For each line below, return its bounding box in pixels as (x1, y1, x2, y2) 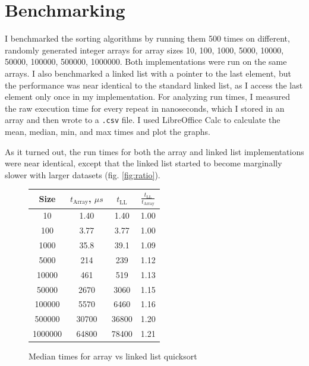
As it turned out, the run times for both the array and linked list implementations (5, 145, 304, 157)
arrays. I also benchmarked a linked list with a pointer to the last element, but (5, 67, 291, 79)
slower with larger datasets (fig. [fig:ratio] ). (5, 168, 160, 181)
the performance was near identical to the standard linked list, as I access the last (5, 78, 303, 91)
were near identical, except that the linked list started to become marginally (5, 157, 282, 169)
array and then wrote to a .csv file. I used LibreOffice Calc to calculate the (5, 113, 280, 126)
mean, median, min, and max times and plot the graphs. (5, 125, 210, 137)
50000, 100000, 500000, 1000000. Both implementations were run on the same (5, 55, 287, 68)
